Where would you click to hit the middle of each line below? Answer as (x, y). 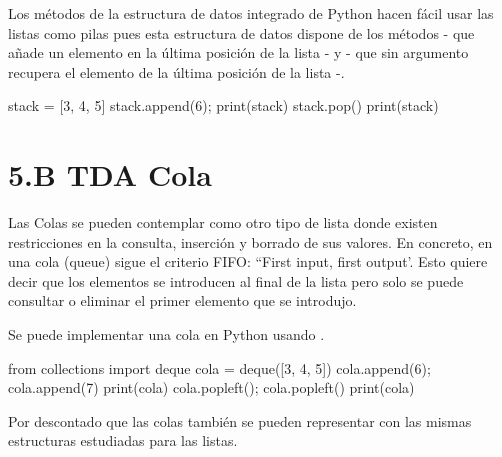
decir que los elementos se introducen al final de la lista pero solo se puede (236, 280)
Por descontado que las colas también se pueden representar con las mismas (240, 420)
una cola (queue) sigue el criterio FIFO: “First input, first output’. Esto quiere (248, 261)
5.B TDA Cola (110, 174)
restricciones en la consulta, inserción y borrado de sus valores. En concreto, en (250, 241)
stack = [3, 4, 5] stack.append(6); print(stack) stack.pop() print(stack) (223, 105)
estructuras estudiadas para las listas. (123, 440)
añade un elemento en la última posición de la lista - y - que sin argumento (238, 52)
